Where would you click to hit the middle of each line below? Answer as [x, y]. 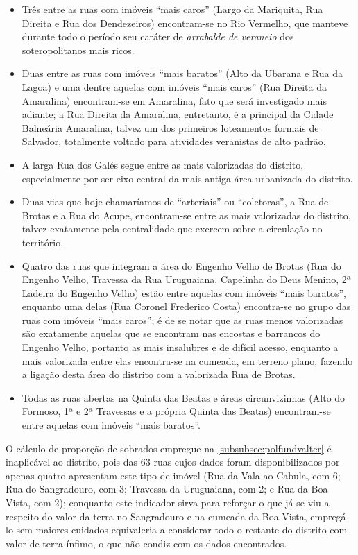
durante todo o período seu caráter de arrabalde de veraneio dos [158, 36]
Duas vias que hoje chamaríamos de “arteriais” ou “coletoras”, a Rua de [175, 202]
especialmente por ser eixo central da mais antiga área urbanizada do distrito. [187, 178]
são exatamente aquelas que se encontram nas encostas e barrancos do [171, 333]
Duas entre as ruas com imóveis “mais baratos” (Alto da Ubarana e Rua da [182, 73]
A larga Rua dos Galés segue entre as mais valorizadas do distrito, [163, 164]
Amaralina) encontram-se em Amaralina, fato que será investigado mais [174, 100]
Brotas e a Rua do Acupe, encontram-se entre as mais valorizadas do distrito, [186, 215]
